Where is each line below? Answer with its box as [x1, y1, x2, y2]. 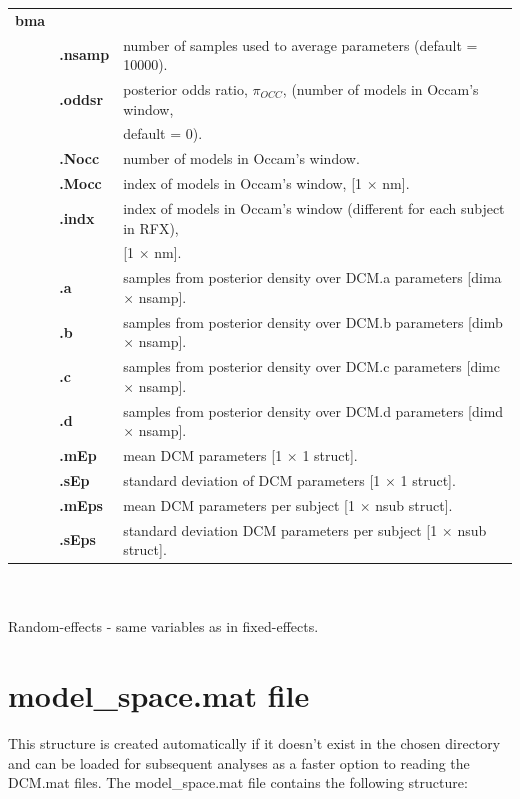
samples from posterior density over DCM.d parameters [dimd [123, 400, 504, 421]
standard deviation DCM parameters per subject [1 [123, 519, 438, 540]
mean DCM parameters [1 [123, 445, 283, 466]
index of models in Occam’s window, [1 [123, 173, 363, 194]
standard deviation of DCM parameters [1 [123, 469, 381, 490]
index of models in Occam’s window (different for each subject [123, 198, 505, 218]
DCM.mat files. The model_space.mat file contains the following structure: [8, 772, 468, 793]
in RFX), [123, 217, 179, 238]
